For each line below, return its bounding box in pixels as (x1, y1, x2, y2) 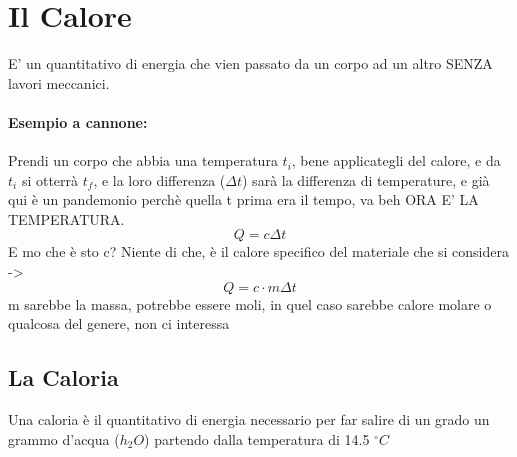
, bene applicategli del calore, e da (291, 150, 501, 171)
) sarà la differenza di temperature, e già (242, 169, 490, 190)
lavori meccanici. (8, 72, 110, 93)
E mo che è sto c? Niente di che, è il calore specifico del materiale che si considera (8, 241, 509, 262)
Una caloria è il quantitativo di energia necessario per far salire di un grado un (8, 409, 490, 430)
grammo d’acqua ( (8, 428, 120, 449)
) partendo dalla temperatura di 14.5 (144, 428, 370, 449)
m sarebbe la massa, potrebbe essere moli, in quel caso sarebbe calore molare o (8, 293, 492, 314)
